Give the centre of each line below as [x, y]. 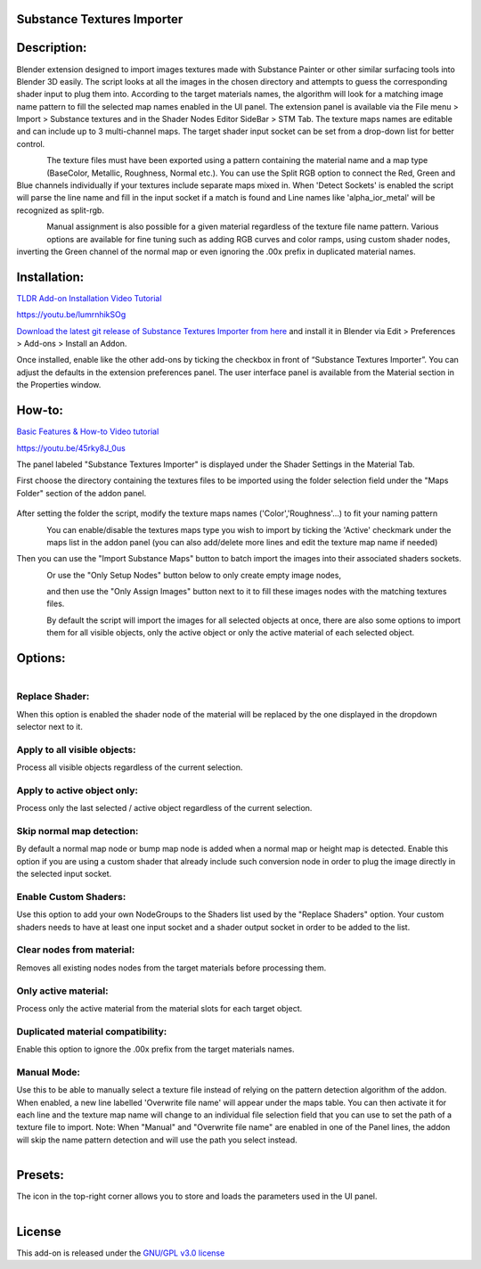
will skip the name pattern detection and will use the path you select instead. [157, 1140]
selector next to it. [50, 726]
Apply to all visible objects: [76, 749]
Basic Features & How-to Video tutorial [88, 431]
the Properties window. [59, 385]
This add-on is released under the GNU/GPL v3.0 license [121, 1253]
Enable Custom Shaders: [71, 896]
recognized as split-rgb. [60, 210]
